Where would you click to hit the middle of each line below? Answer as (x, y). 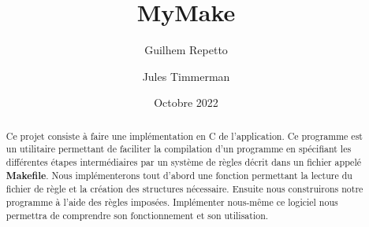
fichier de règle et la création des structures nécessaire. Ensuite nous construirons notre (184, 189)
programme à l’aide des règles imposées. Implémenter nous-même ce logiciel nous (172, 201)
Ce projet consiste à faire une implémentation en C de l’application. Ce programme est (184, 135)
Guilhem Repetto (186, 50)
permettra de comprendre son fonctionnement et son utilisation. (137, 215)
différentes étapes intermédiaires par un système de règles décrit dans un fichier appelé (183, 162)
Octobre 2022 (186, 103)
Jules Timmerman (186, 76)
